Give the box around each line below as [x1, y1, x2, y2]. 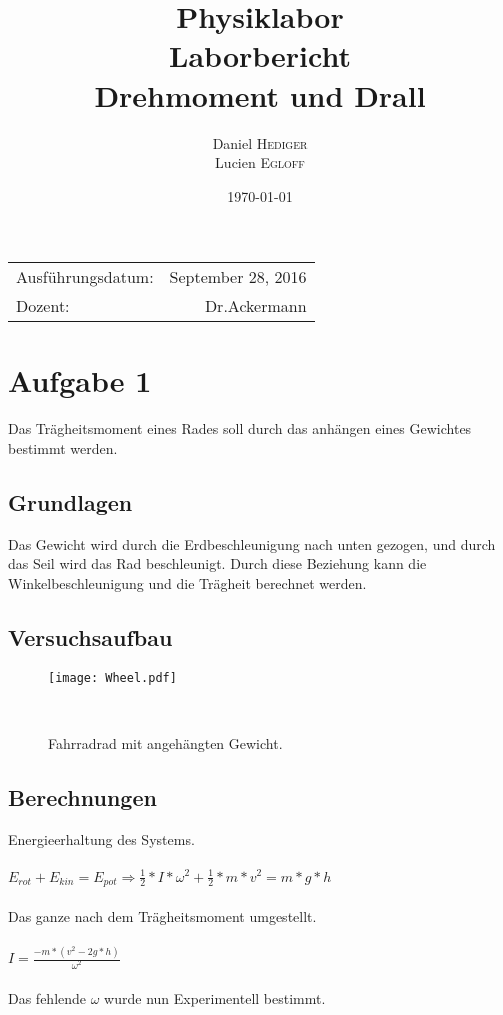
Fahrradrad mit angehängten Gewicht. [48, 733, 283, 754]
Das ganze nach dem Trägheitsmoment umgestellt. [8, 905, 317, 926]
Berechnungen [8, 782, 157, 813]
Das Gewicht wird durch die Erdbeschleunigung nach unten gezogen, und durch [8, 533, 496, 554]
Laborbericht [169, 35, 351, 76]
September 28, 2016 [169, 265, 307, 289]
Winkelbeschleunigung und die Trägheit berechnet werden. [8, 572, 367, 593]
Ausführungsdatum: [16, 265, 154, 289]
